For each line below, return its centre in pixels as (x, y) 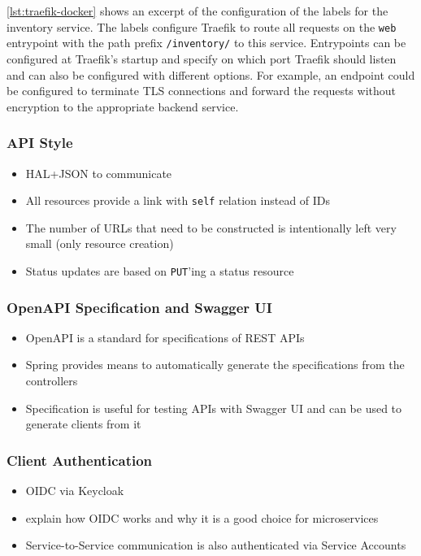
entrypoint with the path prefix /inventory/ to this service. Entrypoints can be (206, 43)
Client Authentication (80, 460)
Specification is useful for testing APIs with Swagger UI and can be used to (214, 408)
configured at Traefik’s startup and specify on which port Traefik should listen (202, 58)
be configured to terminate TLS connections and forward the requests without (201, 91)
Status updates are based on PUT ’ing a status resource (160, 270)
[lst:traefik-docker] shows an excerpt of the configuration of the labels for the (197, 11)
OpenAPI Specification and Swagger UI (139, 307)
